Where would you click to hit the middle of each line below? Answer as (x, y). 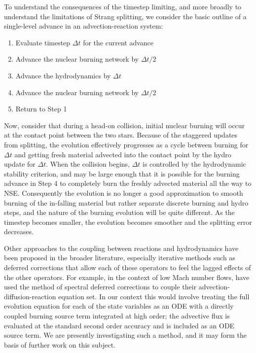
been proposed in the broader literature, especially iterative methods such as (120, 258)
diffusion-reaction (30, 296)
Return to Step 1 (41, 109)
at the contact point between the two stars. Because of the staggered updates (121, 135)
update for (20, 164)
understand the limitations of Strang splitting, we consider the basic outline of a (125, 16)
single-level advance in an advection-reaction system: (84, 26)
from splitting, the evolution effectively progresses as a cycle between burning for (126, 144)
